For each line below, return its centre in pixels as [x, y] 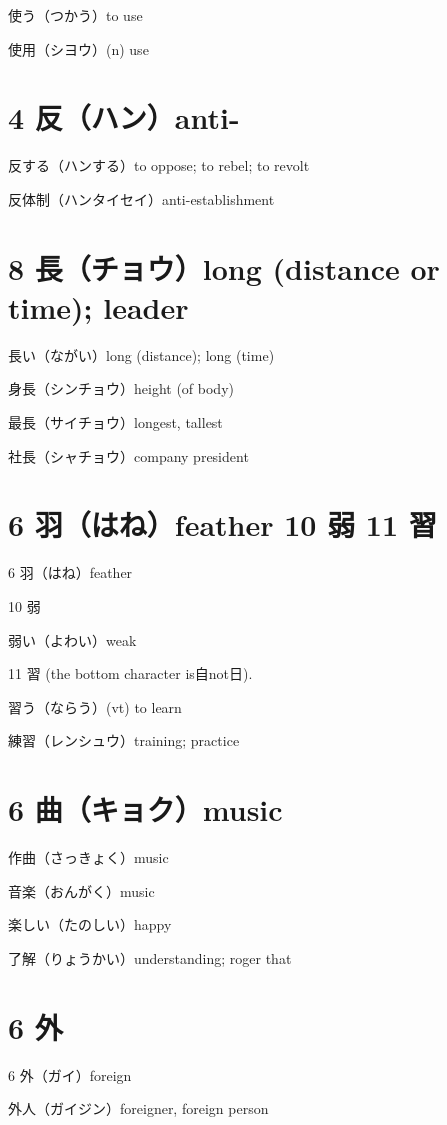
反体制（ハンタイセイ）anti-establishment [141, 198]
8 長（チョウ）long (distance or [224, 267]
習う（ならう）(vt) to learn [95, 706]
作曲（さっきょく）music [88, 857]
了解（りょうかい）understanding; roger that [150, 957]
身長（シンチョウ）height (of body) [121, 388]
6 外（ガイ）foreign [70, 1074]
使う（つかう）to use [75, 15]
